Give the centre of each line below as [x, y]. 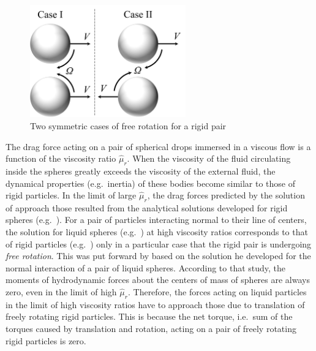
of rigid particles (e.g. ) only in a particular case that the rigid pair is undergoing [159, 243]
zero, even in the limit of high [61, 292]
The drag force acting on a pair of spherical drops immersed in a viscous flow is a [158, 146]
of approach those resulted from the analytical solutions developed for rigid [147, 207]
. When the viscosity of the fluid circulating [209, 158]
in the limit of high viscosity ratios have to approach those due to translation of [155, 304]
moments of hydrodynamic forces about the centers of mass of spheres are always [158, 280]
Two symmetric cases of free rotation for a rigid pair [128, 125]
